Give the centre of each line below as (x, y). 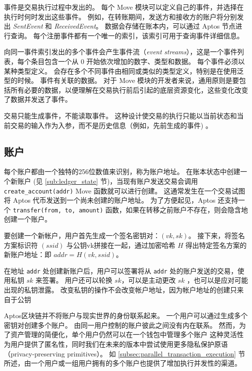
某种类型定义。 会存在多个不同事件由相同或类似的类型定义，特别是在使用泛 (124, 71)
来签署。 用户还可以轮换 (74, 280)
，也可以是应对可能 (217, 280)
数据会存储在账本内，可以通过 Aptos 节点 (170, 26)
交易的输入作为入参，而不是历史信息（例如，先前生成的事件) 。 (111, 125)
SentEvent (28, 26)
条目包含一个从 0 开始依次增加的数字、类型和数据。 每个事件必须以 (138, 61)
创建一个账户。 (28, 219)
